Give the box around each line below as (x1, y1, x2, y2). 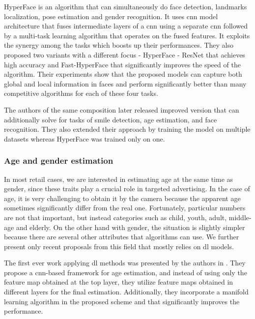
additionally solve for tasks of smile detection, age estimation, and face (4, 114, 217, 124)
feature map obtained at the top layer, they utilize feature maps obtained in (4, 277, 233, 287)
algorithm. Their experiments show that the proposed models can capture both (4, 69, 242, 79)
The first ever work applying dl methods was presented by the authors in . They (4, 258, 246, 268)
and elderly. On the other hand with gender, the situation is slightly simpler (16, 222, 245, 232)
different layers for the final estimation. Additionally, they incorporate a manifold (4, 287, 249, 297)
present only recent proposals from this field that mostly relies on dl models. (4, 241, 234, 251)
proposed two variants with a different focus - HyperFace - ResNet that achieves (4, 49, 245, 59)
